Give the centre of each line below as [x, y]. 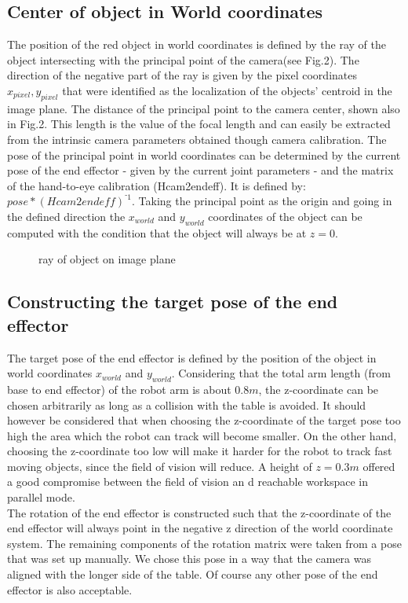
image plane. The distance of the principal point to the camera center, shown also [204, 108]
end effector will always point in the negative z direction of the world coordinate [200, 528]
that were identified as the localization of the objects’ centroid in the [227, 90]
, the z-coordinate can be [319, 389]
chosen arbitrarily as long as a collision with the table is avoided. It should [187, 404]
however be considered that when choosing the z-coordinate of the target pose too [204, 420]
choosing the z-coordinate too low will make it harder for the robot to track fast [200, 451]
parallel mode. [41, 497]
